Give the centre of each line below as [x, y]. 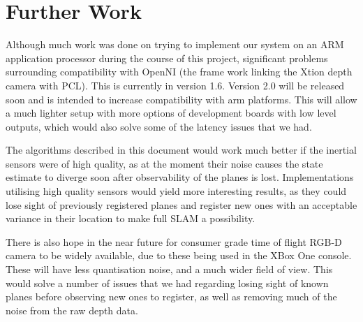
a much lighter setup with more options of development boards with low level [171, 113]
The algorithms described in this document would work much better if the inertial [181, 150]
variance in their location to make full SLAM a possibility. [131, 218]
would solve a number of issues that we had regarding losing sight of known [167, 283]
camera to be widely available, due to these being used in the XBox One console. [179, 255]
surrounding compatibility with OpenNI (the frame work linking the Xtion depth [179, 72]
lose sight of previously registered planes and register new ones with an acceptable [181, 204]
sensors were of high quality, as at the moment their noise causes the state [164, 163]
